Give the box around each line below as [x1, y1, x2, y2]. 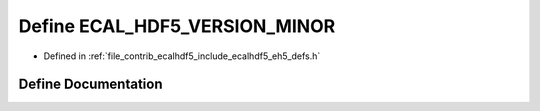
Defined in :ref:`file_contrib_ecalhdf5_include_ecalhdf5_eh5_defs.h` [43, 50, 321, 62]
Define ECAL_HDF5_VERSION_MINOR [18, 15, 336, 37]
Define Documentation [18, 76, 163, 93]
